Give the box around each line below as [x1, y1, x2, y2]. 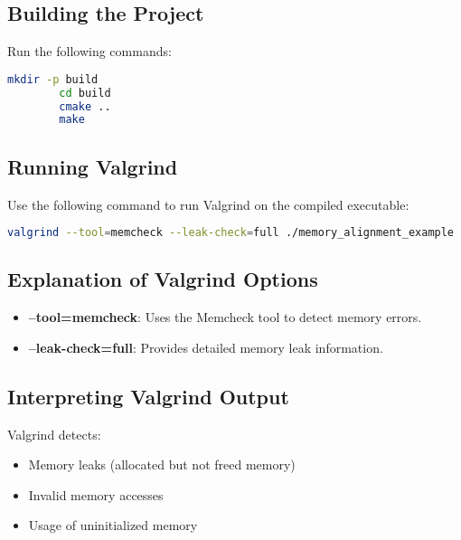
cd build [59, 86, 111, 99]
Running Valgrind [7, 152, 178, 180]
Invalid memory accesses [28, 485, 164, 504]
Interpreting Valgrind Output [7, 382, 289, 410]
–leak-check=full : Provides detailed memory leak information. [28, 337, 383, 356]
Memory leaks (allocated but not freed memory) [28, 455, 296, 474]
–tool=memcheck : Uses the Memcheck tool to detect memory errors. [28, 308, 422, 327]
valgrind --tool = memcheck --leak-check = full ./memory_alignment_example [7, 226, 455, 240]
